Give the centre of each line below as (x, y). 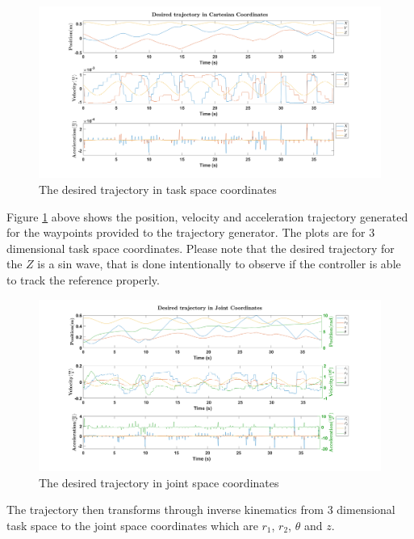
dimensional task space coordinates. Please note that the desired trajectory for (201, 248)
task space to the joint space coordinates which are (132, 525)
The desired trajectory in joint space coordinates (159, 482)
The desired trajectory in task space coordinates (158, 189)
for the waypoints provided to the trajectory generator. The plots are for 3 (191, 232)
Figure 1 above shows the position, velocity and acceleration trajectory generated (207, 216)
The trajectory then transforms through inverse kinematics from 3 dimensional (201, 510)
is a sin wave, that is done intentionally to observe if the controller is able (219, 264)
